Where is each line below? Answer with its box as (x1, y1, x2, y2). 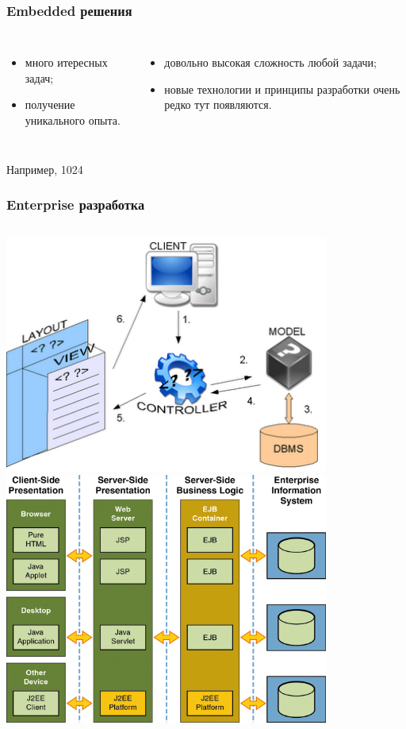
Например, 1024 (6, 160, 83, 177)
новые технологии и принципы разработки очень (164, 80, 400, 97)
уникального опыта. (25, 112, 121, 128)
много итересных (25, 54, 108, 71)
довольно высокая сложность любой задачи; (164, 54, 377, 71)
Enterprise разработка (6, 195, 145, 214)
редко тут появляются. (164, 96, 272, 113)
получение (25, 96, 75, 113)
